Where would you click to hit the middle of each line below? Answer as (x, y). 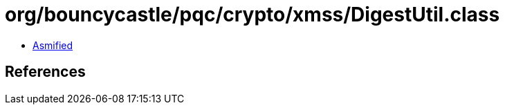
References (45, 72)
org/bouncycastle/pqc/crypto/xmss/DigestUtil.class (252, 15)
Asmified (53, 45)
